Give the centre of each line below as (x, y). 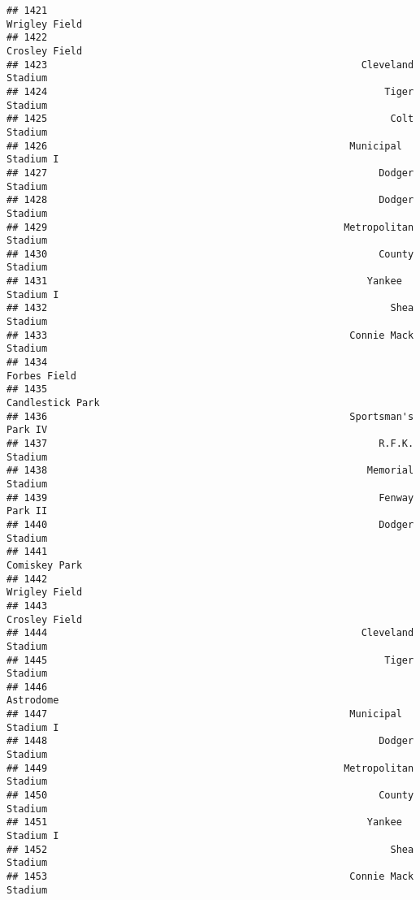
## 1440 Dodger (210, 524)
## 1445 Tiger (210, 660)
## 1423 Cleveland (210, 65)
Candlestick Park (53, 403)
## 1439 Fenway (210, 498)
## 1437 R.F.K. (210, 444)
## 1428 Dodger (210, 200)
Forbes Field (41, 376)
